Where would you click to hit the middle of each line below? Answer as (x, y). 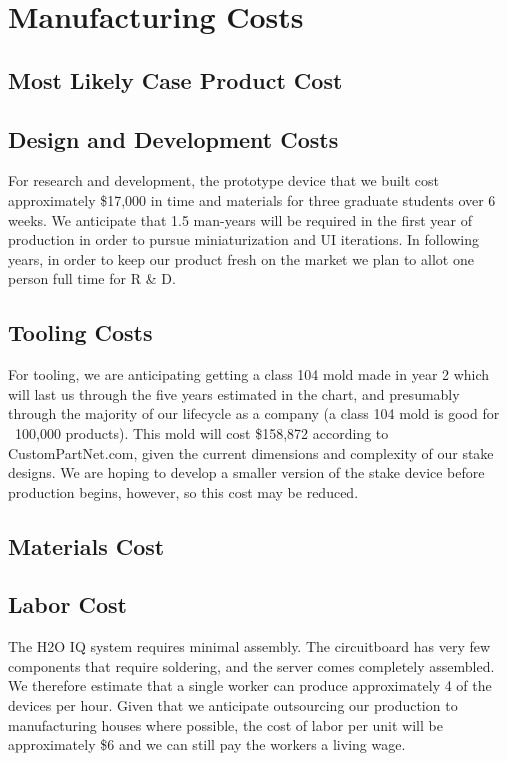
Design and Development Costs (173, 138)
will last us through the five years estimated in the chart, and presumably (234, 393)
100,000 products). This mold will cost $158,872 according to (201, 432)
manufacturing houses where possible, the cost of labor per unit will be (225, 724)
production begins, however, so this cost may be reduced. (183, 491)
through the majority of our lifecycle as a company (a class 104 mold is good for (254, 413)
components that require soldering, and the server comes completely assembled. (251, 665)
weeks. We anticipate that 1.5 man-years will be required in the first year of (240, 219)
